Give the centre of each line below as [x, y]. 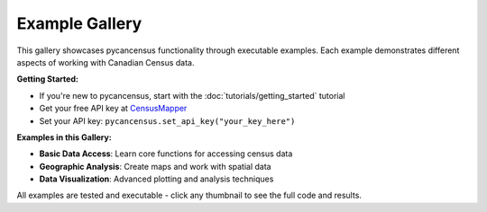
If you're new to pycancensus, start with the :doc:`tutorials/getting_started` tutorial [193, 95]
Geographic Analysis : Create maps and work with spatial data [155, 166]
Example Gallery [79, 23]
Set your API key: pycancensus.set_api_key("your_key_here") [167, 120]
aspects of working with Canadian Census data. [106, 62]
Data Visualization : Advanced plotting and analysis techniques [156, 179]
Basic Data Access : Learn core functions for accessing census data [166, 154]
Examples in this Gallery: [64, 137]
